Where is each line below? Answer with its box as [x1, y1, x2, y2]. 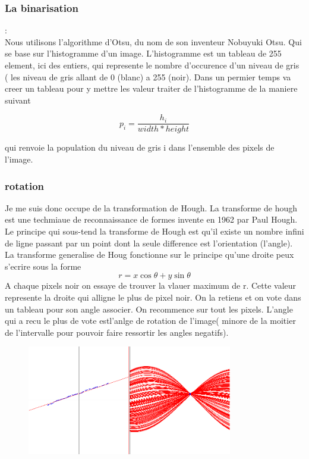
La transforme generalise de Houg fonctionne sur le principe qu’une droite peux [5, 248, 294, 261]
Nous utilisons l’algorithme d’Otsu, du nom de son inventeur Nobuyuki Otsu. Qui [5, 35, 302, 48]
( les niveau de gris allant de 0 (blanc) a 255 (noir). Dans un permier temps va [5, 70, 291, 83]
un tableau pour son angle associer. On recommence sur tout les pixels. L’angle [5, 302, 293, 315]
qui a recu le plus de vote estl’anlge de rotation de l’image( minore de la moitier [5, 314, 296, 327]
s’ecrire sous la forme [5, 260, 81, 272]
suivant [5, 93, 31, 106]
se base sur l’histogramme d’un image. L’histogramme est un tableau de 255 [5, 47, 282, 60]
